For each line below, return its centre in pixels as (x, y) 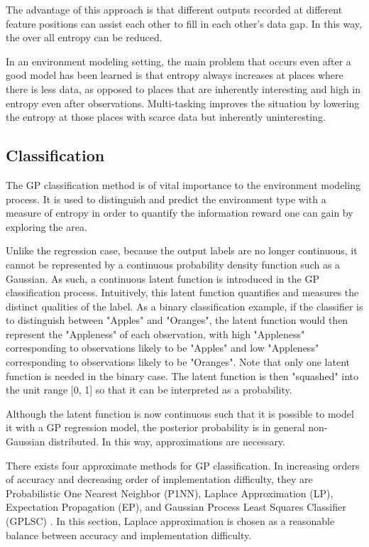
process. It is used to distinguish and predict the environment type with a (166, 199)
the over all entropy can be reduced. (84, 37)
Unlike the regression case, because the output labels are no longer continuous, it (182, 250)
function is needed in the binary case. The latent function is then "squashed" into (182, 375)
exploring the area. (46, 226)
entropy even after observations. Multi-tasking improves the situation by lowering (183, 103)
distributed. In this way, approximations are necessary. (167, 442)
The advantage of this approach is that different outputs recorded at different (174, 9)
